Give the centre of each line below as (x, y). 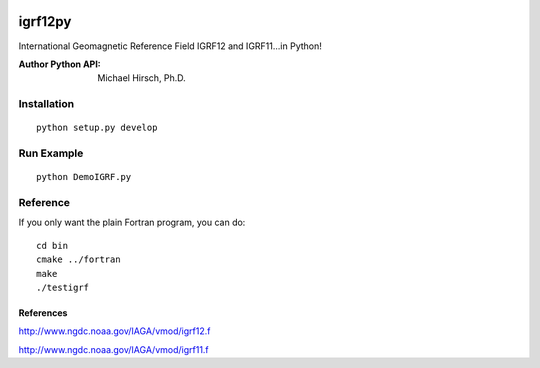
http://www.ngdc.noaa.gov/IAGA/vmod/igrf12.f (114, 331)
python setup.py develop (97, 128)
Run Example (51, 153)
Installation (46, 104)
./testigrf (63, 287)
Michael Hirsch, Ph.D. (142, 78)
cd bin (52, 245)
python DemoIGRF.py (84, 177)
